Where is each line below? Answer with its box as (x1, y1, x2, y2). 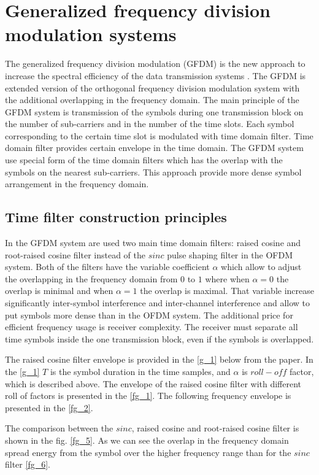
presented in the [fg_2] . (5, 401, 93, 414)
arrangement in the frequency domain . (5, 177, 149, 190)
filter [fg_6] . (5, 458, 50, 471)
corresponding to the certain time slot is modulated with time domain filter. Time (5, 129, 313, 142)
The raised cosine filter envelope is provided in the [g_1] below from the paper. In (5, 353, 313, 366)
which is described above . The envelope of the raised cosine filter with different (5, 377, 302, 390)
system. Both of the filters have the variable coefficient (5, 260, 210, 273)
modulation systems (5, 21, 177, 47)
